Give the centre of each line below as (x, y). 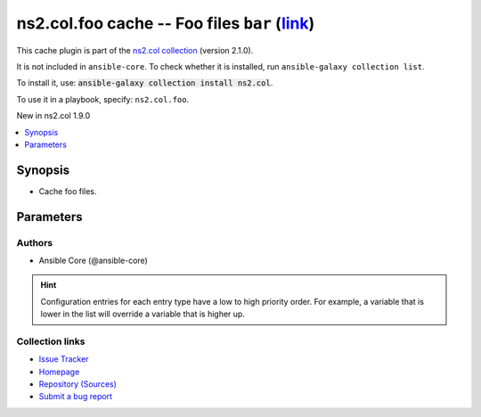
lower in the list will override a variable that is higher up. (143, 314)
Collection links (51, 341)
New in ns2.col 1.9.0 (53, 116)
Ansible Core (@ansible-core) (94, 260)
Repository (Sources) (78, 384)
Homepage (59, 372)
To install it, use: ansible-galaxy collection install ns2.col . (145, 83)
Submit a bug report (76, 397)
